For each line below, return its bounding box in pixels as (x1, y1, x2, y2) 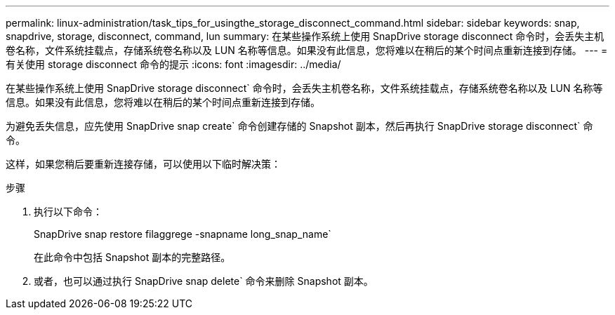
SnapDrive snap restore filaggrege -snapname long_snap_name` (34, 228, 331, 240)
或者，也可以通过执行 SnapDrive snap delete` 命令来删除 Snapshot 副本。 (34, 275, 373, 287)
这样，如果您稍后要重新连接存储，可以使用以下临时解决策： (6, 158, 281, 170)
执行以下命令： (34, 206, 102, 217)
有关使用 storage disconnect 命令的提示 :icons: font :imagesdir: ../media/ (6, 58, 341, 70)
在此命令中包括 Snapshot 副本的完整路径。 (34, 251, 231, 263)
